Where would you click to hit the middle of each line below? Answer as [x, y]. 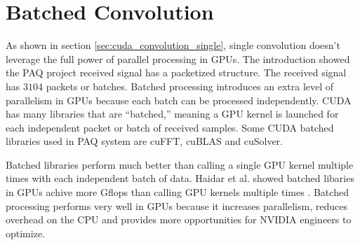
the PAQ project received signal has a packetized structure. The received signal [176, 72]
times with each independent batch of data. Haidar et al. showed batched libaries [180, 178]
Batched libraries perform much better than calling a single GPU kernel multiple [180, 164]
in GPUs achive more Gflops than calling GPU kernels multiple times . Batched [177, 192]
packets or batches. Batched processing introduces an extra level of [190, 86]
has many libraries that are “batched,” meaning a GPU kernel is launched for [172, 114]
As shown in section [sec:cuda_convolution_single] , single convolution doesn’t [173, 45]
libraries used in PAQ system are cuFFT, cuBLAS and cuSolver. [144, 141]
